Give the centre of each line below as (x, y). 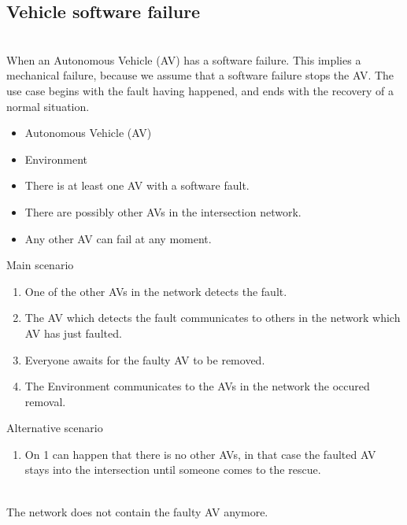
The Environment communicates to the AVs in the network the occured (197, 386)
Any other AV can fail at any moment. (118, 238)
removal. (45, 401)
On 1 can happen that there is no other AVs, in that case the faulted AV (200, 454)
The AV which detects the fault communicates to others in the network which (213, 318)
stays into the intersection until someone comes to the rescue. (173, 470)
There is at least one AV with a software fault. (137, 185)
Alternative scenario (55, 428)
